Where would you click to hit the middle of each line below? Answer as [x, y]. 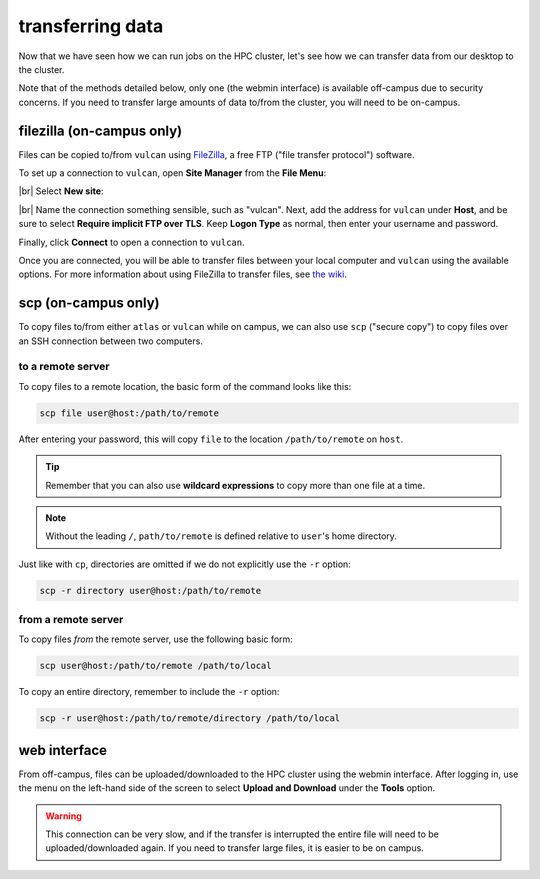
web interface [63, 750]
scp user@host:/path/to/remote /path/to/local [155, 666]
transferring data [91, 26]
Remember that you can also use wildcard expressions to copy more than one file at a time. [235, 485]
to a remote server [64, 367]
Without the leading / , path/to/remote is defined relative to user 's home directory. [221, 536]
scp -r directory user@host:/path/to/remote [150, 590]
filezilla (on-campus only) [100, 130]
